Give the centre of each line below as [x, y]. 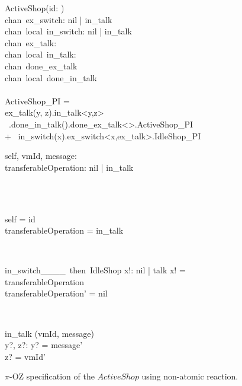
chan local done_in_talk [51, 77]
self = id [20, 218]
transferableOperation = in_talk [64, 230]
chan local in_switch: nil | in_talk [68, 31]
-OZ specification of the [52, 376]
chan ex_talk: [31, 42]
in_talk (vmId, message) [50, 333]
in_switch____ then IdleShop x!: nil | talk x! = [95, 270]
